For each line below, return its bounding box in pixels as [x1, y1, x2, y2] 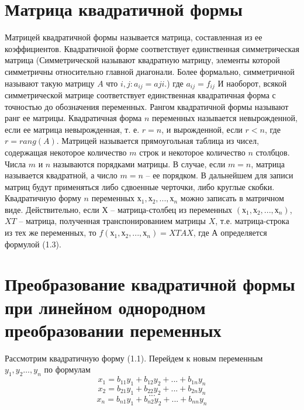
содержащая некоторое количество [5, 146, 127, 158]
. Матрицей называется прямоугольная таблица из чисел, [56, 135, 259, 147]
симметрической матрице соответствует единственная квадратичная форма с [5, 88, 276, 101]
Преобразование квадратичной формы [5, 272, 295, 296]
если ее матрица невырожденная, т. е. [5, 123, 140, 135]
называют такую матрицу [5, 77, 95, 89]
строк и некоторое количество [139, 146, 246, 158]
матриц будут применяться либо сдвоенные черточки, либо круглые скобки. [5, 180, 275, 192]
